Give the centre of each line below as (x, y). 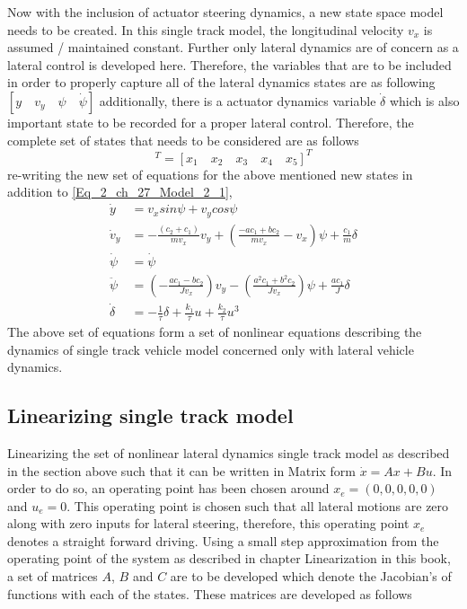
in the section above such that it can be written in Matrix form (181, 470)
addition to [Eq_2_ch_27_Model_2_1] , (120, 192)
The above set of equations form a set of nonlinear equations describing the (215, 331)
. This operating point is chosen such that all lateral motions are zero (258, 505)
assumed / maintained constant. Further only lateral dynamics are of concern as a (233, 47)
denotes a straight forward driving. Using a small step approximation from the (223, 540)
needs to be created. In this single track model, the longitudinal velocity (206, 29)
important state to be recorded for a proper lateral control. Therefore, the (211, 122)
